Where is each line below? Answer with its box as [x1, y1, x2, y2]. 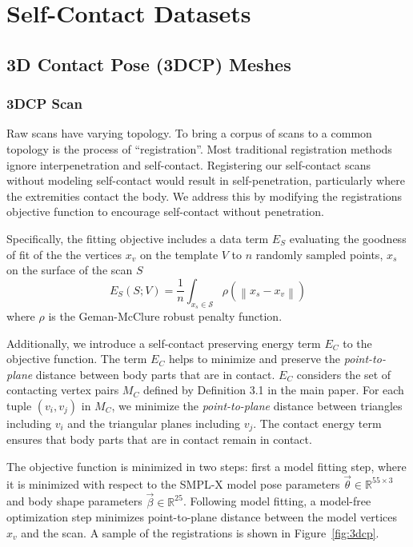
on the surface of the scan [6, 262, 133, 278]
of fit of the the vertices [6, 246, 122, 262]
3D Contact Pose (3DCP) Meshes [6, 51, 291, 76]
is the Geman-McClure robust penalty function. [48, 307, 283, 324]
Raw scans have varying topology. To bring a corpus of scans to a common [6, 125, 372, 142]
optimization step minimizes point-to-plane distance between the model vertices [6, 509, 397, 525]
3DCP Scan [6, 94, 82, 114]
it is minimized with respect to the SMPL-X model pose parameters [6, 475, 340, 492]
